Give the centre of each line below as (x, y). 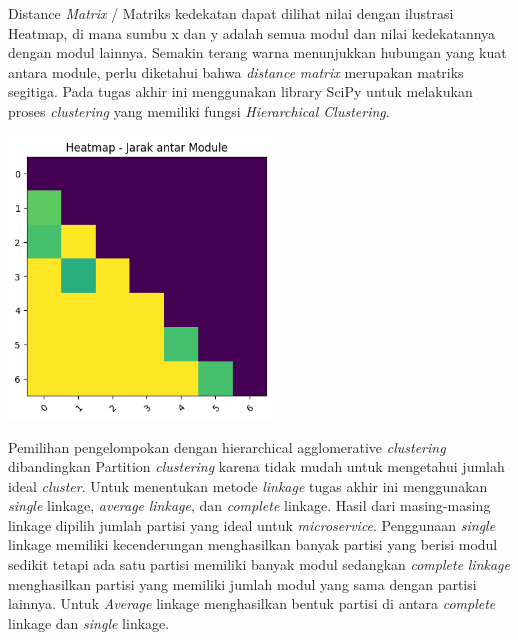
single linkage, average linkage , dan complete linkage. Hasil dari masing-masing (249, 505)
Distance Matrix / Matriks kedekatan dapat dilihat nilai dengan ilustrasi (231, 13)
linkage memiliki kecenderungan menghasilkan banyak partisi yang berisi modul (253, 544)
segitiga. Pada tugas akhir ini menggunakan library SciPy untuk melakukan (240, 91)
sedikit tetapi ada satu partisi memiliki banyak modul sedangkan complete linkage (259, 564)
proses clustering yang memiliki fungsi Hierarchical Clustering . (199, 110)
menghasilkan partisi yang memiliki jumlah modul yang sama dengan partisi (242, 583)
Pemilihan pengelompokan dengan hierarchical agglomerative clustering (227, 446)
